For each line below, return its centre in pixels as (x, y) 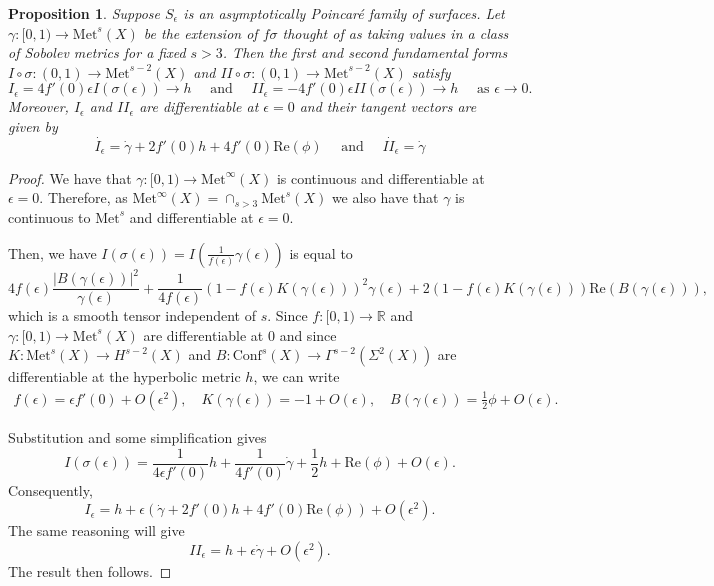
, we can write (296, 376)
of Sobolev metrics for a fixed (97, 52)
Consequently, (50, 489)
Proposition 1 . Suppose (84, 13)
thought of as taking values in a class (395, 32)
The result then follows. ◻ (90, 570)
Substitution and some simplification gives (137, 436)
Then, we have (52, 252)
